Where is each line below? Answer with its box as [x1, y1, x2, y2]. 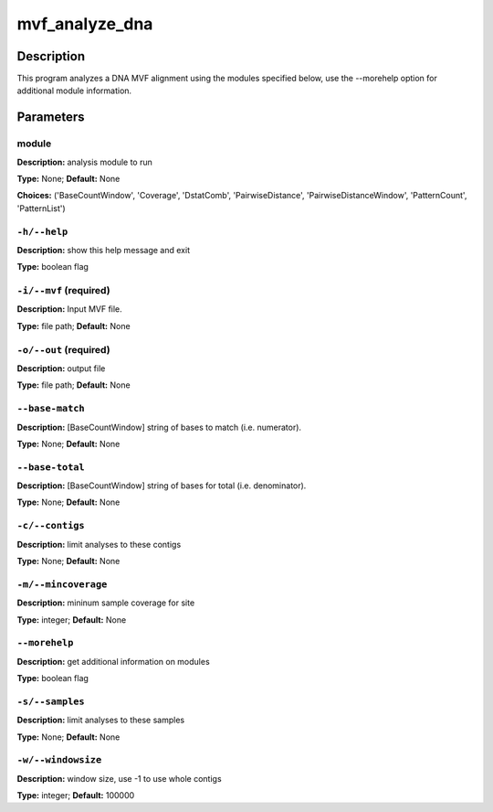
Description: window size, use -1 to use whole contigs [16, 773, 223, 784]
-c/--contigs [16, 519, 86, 532]
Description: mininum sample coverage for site [16, 597, 195, 608]
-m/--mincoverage [16, 578, 108, 590]
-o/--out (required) [16, 343, 110, 356]
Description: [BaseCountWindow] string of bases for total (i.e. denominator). [16, 480, 307, 491]
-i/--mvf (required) [16, 284, 110, 297]
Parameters [16, 110, 85, 125]
